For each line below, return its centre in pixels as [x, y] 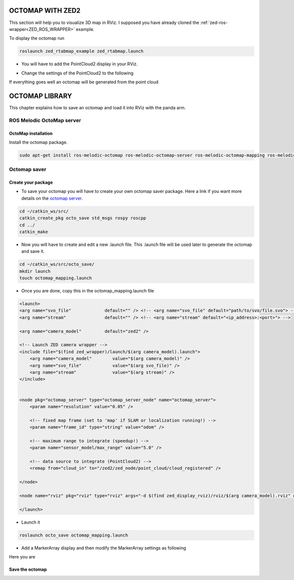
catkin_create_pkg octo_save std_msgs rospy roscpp [83, 218]
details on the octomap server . [52, 198]
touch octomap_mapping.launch [56, 278]
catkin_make [34, 232]
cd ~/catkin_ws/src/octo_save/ [57, 264]
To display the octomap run [37, 38]
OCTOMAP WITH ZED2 [45, 11]
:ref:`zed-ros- [214, 23]
